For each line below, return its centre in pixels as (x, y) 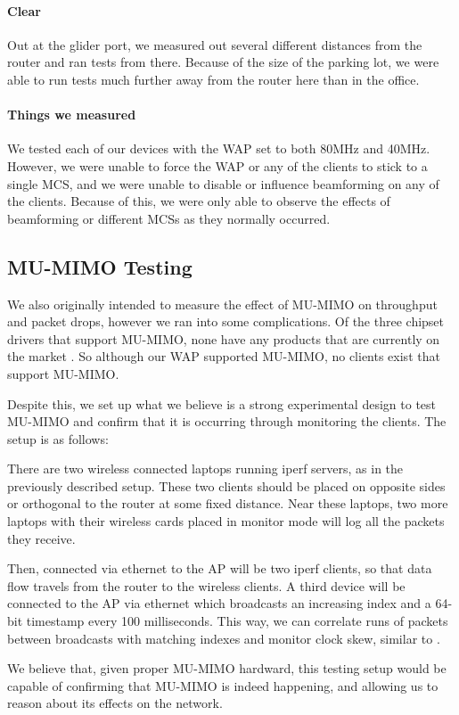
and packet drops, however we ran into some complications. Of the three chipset (226, 321)
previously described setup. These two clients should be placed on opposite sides (226, 485)
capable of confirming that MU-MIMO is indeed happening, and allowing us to (223, 685)
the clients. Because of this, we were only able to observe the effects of (199, 201)
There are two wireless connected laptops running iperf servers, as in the (205, 468)
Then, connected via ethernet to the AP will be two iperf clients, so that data (220, 568)
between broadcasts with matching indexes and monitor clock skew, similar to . (224, 638)
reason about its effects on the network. (115, 703)
